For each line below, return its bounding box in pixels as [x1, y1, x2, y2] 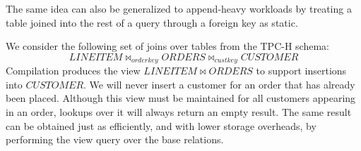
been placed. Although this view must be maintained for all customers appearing [6, 91, 356, 105]
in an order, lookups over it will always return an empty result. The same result [6, 105, 352, 119]
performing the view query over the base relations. [6, 132, 224, 147]
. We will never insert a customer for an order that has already [83, 77, 355, 91]
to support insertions [256, 63, 347, 78]
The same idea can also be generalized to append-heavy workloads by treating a [6, 1, 352, 15]
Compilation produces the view [6, 63, 141, 78]
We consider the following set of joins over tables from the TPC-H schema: [6, 39, 329, 53]
